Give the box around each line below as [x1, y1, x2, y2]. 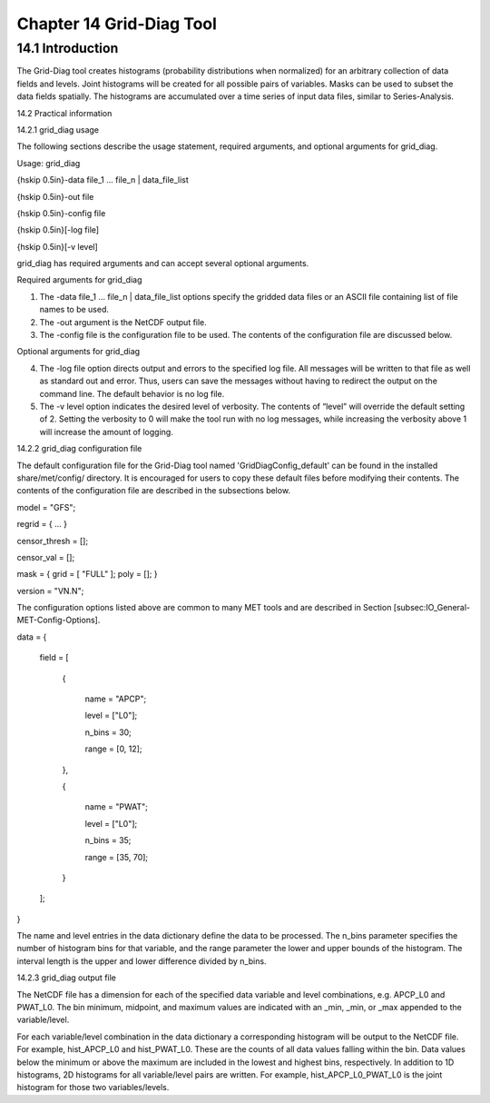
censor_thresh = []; [16, 535, 89, 546]
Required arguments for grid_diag [16, 274, 142, 285]
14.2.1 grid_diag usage [16, 124, 100, 135]
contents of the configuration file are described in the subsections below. [16, 485, 290, 496]
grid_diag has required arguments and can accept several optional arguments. [16, 258, 309, 269]
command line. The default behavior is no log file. [39, 388, 225, 399]
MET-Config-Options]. [16, 614, 101, 626]
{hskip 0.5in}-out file [16, 191, 94, 202]
